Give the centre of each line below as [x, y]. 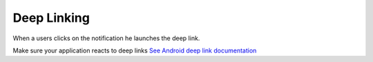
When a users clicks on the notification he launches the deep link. [106, 38]
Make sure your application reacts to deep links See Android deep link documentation [135, 50]
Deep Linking [51, 18]
